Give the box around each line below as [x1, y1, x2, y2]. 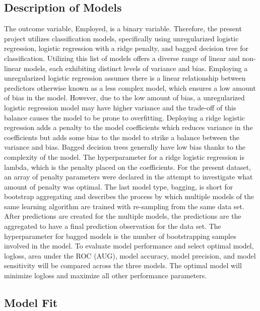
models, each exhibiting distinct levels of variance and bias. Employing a [23, 63, 248, 73]
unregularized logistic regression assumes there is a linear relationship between [4, 73, 246, 83]
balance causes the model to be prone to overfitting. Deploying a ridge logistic [4, 112, 245, 122]
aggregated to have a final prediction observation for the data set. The [4, 221, 221, 231]
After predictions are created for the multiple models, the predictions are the [4, 211, 241, 221]
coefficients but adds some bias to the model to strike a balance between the [4, 132, 240, 142]
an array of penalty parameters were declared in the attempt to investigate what [4, 171, 253, 182]
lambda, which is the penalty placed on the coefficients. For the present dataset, [4, 161, 251, 172]
